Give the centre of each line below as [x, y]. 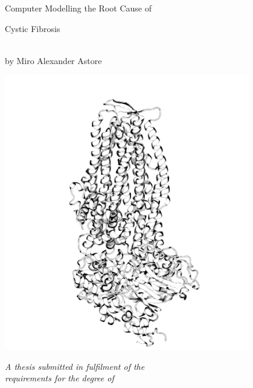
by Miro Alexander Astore [53, 60]
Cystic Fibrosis [33, 28]
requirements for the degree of [59, 378]
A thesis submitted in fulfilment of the [75, 366]
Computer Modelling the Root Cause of [78, 8]
